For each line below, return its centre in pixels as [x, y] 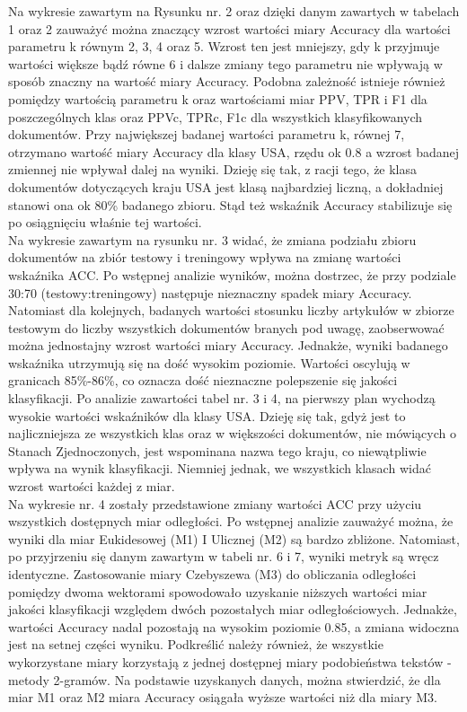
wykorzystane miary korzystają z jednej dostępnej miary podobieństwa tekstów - [230, 661]
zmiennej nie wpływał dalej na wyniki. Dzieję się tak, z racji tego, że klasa [213, 169]
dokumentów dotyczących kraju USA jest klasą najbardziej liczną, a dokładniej [226, 186]
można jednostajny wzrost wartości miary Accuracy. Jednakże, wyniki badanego [228, 345]
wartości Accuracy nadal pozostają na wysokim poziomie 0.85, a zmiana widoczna [234, 626]
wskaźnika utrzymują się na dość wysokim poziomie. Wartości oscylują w [209, 362]
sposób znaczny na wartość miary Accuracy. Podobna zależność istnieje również [227, 81]
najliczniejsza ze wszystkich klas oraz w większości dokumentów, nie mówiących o [232, 433]
